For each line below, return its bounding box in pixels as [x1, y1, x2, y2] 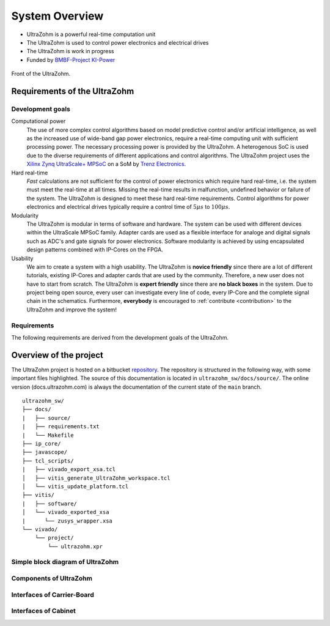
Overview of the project [11, 349, 104, 360]
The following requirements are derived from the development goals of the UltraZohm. [11, 334, 229, 341]
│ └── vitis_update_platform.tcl [22, 483, 129, 490]
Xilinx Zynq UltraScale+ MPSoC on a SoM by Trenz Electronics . [26, 160, 186, 168]
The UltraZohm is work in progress [26, 48, 114, 55]
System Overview [11, 9, 104, 23]
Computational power [11, 117, 66, 125]
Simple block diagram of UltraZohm [11, 557, 119, 566]
